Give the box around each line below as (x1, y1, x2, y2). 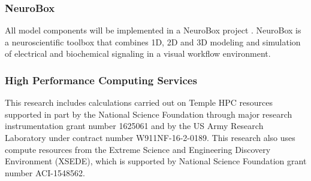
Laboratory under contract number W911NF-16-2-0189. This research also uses (5, 131, 295, 143)
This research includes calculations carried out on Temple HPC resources (5, 96, 273, 109)
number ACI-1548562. (5, 166, 85, 179)
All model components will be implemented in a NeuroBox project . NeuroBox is (5, 24, 301, 36)
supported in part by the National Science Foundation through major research (5, 108, 292, 120)
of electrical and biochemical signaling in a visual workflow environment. (5, 47, 271, 60)
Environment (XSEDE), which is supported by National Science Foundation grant (5, 155, 307, 167)
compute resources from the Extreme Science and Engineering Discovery (5, 143, 271, 155)
